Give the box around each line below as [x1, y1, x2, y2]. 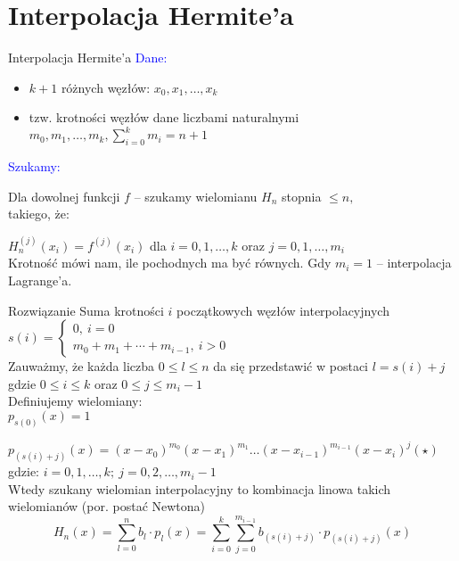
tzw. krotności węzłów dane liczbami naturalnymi [29, 108, 299, 127]
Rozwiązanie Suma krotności [8, 301, 164, 319]
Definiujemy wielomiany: [8, 392, 143, 410]
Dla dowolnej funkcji [8, 186, 120, 205]
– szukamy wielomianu [134, 186, 258, 205]
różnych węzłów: [61, 78, 151, 96]
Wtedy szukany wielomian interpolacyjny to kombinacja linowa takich [8, 479, 391, 498]
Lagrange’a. [8, 270, 72, 289]
